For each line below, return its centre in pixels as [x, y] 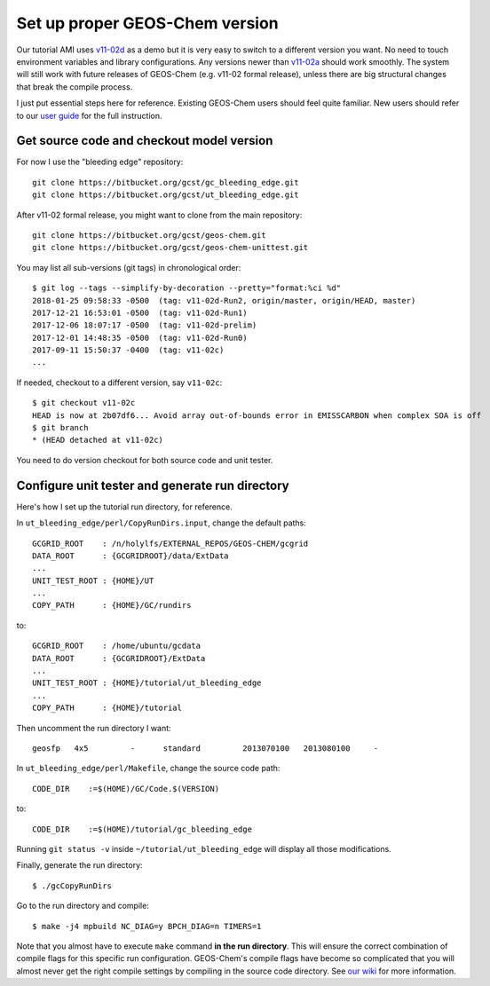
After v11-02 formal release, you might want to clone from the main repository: [159, 215]
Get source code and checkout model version [145, 141]
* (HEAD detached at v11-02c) [98, 440]
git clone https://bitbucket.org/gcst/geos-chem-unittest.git [170, 248]
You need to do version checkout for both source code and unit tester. [145, 460]
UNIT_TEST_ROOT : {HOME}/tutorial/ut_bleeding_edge [147, 683]
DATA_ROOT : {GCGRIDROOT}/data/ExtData [131, 556]
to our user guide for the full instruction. [89, 115]
